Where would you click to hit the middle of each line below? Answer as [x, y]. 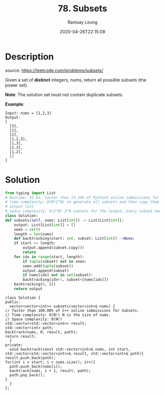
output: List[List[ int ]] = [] [45, 225]
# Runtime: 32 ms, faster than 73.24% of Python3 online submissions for [82, 197]
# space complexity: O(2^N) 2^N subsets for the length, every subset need [84, 211]
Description [29, 56]
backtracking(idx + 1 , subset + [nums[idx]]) [66, 280]
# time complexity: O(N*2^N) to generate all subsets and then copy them [82, 202]
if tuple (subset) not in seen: [55, 261]
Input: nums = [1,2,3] [28, 113]
